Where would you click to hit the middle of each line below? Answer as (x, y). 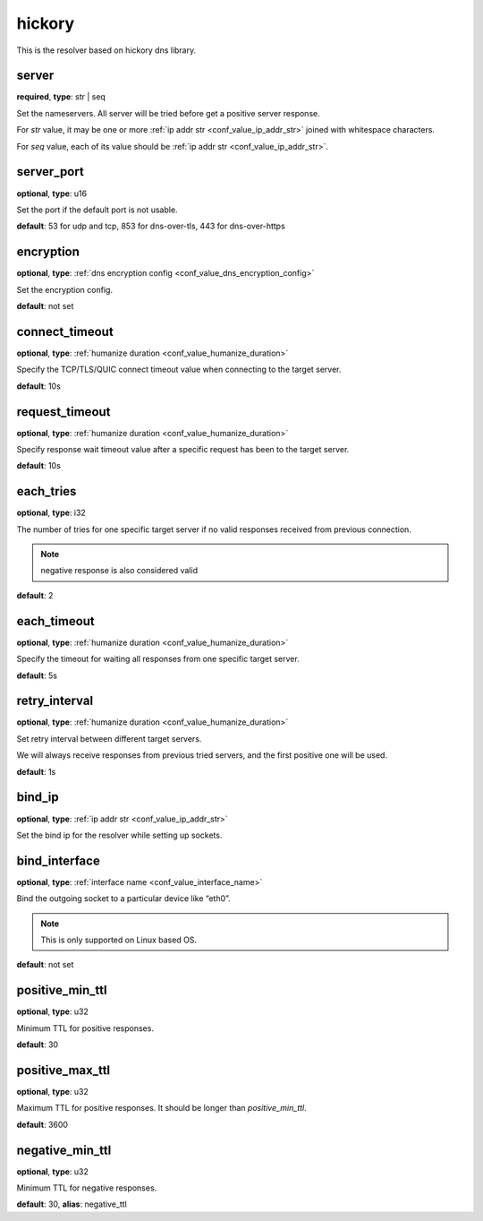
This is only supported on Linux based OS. (119, 940)
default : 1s (36, 771)
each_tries (47, 491)
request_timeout (64, 412)
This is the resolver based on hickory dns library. (106, 50)
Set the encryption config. (65, 289)
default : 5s (37, 675)
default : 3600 (42, 1124)
